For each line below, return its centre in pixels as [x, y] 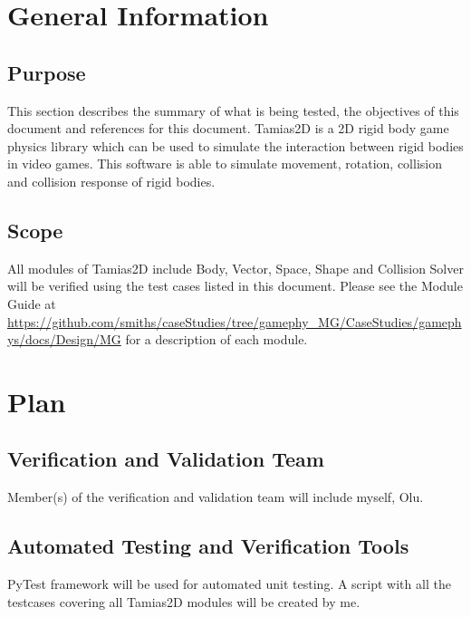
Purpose [47, 72]
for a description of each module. [216, 339]
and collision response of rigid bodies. [111, 181]
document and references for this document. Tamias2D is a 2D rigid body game [228, 128]
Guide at [32, 303]
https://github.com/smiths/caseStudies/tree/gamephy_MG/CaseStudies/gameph [235, 321]
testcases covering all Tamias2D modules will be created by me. [184, 601]
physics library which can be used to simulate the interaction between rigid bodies [235, 145]
